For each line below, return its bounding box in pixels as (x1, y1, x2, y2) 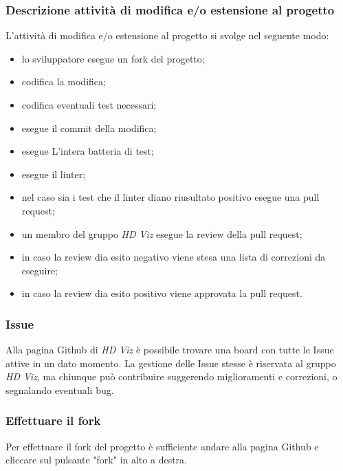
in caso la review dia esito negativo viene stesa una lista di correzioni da (21, 250, 326, 264)
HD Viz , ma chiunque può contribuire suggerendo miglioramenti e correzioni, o (5, 369, 338, 384)
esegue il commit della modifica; (21, 120, 157, 135)
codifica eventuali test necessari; (21, 98, 157, 111)
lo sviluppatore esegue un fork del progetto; (21, 51, 205, 65)
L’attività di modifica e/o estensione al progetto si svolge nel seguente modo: (5, 28, 329, 43)
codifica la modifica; (21, 74, 106, 89)
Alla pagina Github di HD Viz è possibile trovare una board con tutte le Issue (5, 342, 334, 357)
